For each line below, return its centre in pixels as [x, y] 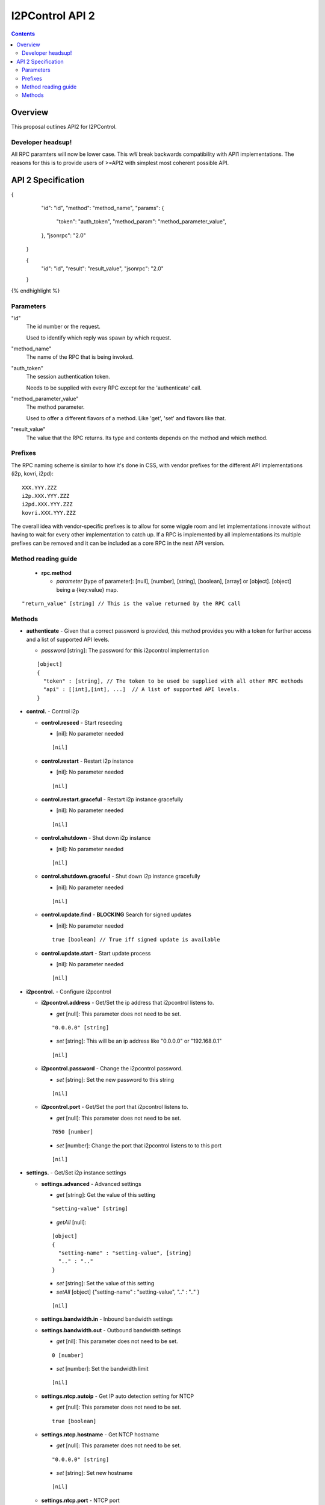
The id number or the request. [63, 327]
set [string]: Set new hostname [94, 1473]
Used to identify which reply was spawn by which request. [99, 338]
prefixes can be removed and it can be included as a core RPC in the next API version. [118, 543]
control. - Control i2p [53, 712]
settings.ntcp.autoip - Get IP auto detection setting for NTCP [118, 1396]
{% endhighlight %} [36, 290]
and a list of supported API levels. [68, 639]
